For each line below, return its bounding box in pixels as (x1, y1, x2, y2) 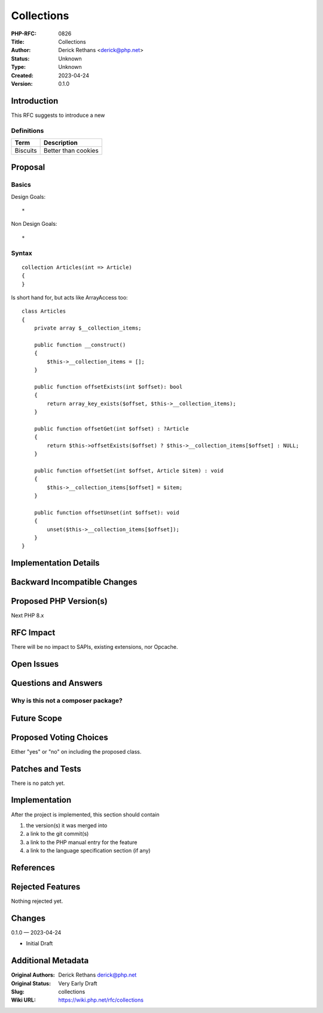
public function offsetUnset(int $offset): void (33, 509, 179, 516)
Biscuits (14, 146, 37, 155)
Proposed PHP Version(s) (11, 596, 108, 606)
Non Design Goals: (11, 220, 57, 228)
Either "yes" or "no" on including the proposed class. (11, 748, 142, 755)
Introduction (11, 96, 59, 106)
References (11, 863, 55, 873)
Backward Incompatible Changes (11, 577, 138, 587)
